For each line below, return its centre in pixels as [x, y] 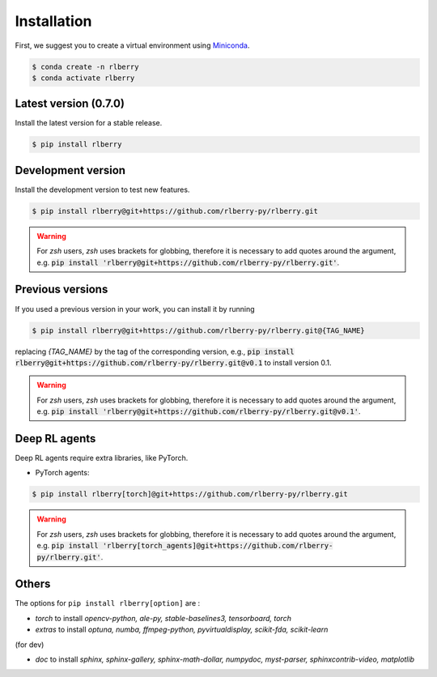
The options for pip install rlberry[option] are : [108, 603]
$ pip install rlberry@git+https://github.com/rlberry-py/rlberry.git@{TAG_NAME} [199, 330]
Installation [53, 21]
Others [33, 584]
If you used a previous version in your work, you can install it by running [135, 309]
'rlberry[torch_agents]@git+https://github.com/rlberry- [218, 546]
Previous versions [62, 290]
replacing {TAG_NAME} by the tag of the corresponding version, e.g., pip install [155, 351]
